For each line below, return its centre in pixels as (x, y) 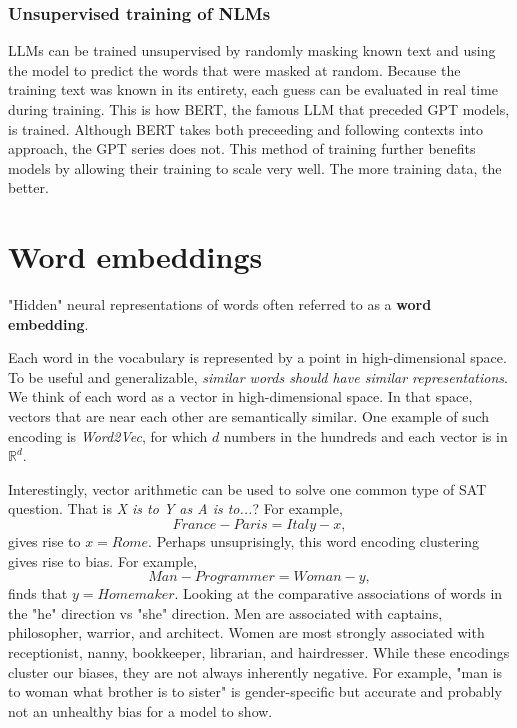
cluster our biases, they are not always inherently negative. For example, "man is (255, 671)
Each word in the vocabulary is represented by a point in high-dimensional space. (257, 357)
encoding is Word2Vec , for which (108, 435)
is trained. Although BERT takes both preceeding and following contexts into (245, 128)
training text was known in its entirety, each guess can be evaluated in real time (253, 89)
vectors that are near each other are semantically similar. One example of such (249, 416)
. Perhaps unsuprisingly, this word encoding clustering (314, 541)
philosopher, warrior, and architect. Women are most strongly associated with (246, 632)
